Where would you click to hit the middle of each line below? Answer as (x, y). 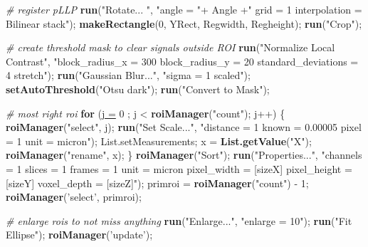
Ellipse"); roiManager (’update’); (79, 235)
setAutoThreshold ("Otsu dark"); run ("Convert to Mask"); (138, 89)
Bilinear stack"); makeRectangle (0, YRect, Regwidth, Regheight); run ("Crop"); (184, 23)
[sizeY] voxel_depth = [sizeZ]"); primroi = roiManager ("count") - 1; (157, 183)
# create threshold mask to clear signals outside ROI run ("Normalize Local (170, 47)
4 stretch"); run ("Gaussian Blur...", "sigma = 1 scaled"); (128, 75)
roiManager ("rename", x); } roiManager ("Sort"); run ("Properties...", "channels (184, 155)
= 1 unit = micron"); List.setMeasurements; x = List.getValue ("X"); (159, 141)
